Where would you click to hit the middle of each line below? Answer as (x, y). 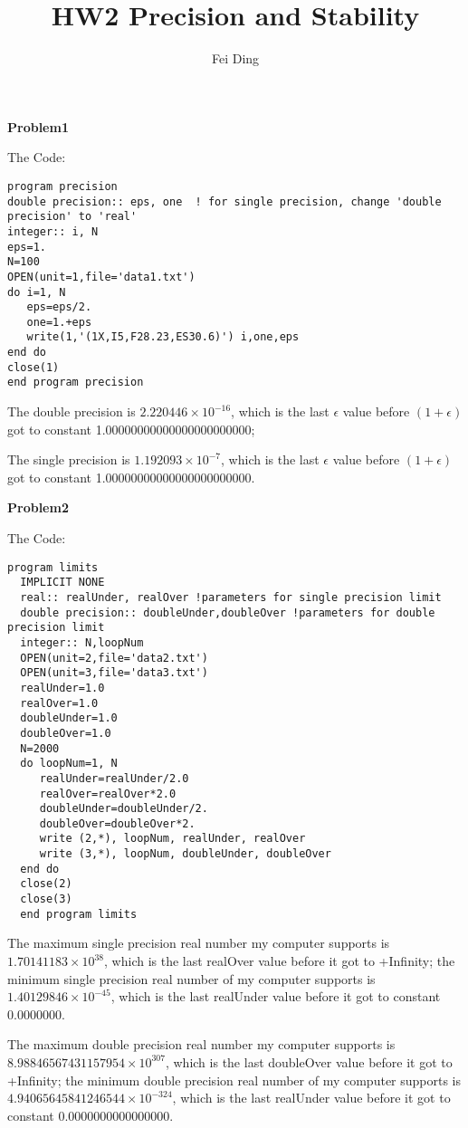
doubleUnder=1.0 (69, 718)
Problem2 (38, 507)
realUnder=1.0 (62, 688)
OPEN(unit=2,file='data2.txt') (114, 658)
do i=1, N (37, 292)
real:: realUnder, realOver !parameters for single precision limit (231, 597)
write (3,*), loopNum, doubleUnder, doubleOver (185, 854)
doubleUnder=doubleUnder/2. (124, 809)
